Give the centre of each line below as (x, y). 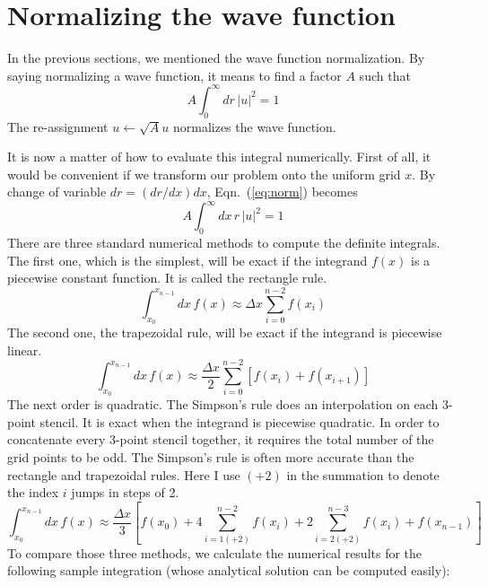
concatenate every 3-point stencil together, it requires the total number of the (221, 439)
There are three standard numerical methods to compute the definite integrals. (224, 243)
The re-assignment (58, 126)
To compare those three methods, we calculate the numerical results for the (215, 552)
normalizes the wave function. (254, 126)
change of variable (57, 192)
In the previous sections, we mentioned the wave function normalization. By (216, 58)
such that (385, 75)
